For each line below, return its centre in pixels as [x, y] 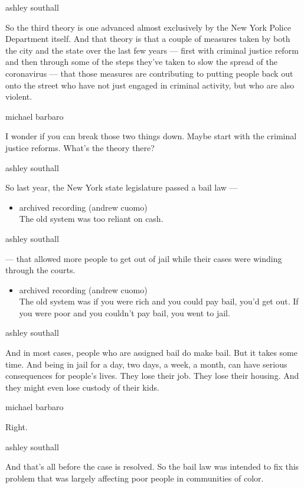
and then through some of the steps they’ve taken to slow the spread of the [141, 62]
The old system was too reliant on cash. [91, 219]
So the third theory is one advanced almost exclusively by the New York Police [148, 27]
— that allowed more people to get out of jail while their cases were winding [144, 258]
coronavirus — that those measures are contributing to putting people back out [149, 73]
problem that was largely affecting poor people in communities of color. [135, 478]
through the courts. [40, 270]
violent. [19, 96]
